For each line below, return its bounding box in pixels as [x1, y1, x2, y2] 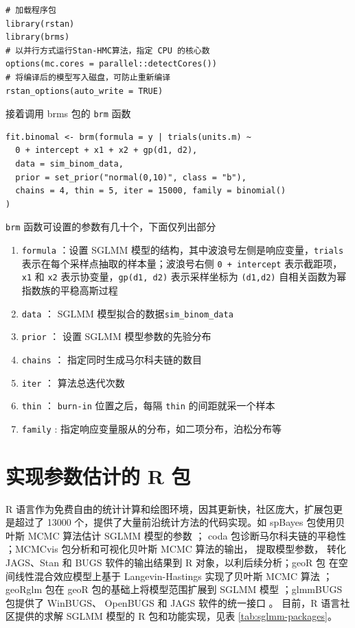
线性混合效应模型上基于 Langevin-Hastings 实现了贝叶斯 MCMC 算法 [14, 568, 320, 583]
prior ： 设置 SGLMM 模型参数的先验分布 [21, 329, 211, 343]
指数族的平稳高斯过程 [21, 283, 118, 297]
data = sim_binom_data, [15, 159, 124, 169]
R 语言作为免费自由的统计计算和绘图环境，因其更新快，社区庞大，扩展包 [5, 501, 333, 516]
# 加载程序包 [5, 5, 56, 15]
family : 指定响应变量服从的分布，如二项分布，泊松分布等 [21, 421, 282, 435]
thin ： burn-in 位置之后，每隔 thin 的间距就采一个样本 [21, 398, 275, 413]
